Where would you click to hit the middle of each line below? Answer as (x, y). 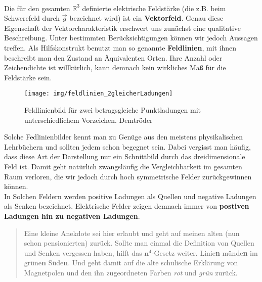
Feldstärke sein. (28, 77)
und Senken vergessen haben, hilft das (83, 252)
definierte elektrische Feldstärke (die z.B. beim (154, 8)
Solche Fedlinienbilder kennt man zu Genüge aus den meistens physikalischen (124, 137)
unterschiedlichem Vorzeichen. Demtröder (89, 120)
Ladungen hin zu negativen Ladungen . (72, 216)
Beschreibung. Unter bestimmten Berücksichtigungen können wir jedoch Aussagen (131, 38)
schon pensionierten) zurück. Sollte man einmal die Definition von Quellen (139, 243)
